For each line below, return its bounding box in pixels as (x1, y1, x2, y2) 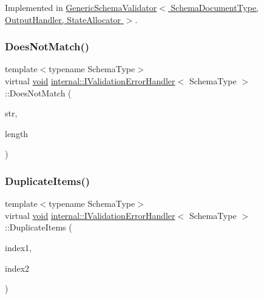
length (5, 127, 29, 139)
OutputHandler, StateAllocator (5, 13, 121, 25)
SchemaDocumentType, (171, 1, 259, 13)
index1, (5, 241, 32, 254)
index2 (5, 261, 30, 274)
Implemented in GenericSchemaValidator (5, 1, 157, 13)
